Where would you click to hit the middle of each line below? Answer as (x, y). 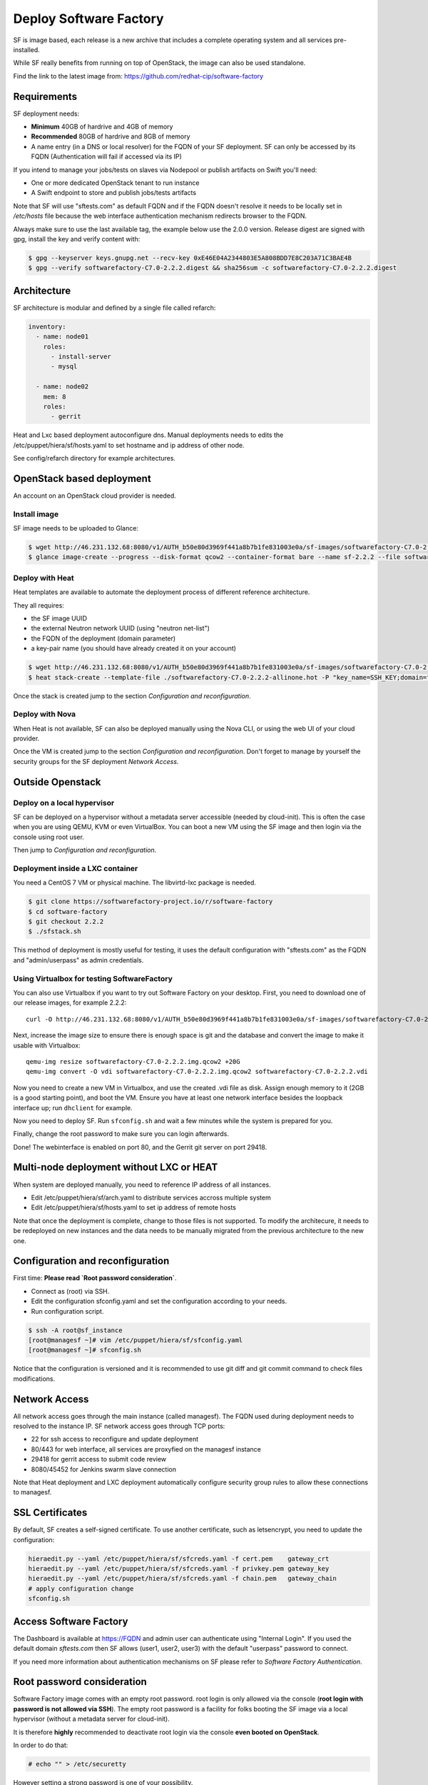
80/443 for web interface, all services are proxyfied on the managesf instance (146, 1449)
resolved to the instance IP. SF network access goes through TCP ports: (119, 1426)
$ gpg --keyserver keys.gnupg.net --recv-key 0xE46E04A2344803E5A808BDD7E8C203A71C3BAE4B (190, 258)
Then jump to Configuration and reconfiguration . (85, 850)
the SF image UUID (59, 618)
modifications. (34, 1379)
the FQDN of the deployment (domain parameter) (103, 638)
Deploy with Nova (45, 714)
